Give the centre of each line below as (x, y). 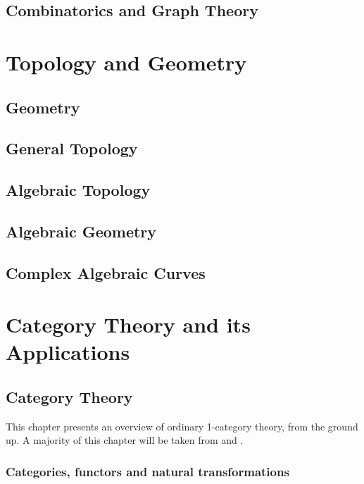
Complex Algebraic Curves (106, 272)
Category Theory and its (128, 324)
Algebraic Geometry (81, 231)
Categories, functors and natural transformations (148, 471)
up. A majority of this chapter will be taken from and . (125, 440)
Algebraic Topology (78, 190)
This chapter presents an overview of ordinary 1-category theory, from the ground (182, 426)
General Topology (72, 148)
